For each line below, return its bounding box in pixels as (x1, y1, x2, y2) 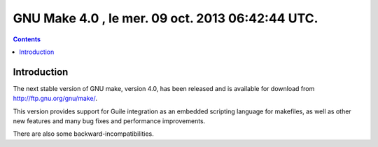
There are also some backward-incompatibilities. (13, 129, 154, 138)
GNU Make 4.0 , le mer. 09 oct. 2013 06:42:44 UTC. (13, 10, 318, 26)
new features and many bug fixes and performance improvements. (13, 117, 206, 125)
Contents (13, 35, 41, 43)
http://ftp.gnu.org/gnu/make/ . (13, 94, 98, 103)
